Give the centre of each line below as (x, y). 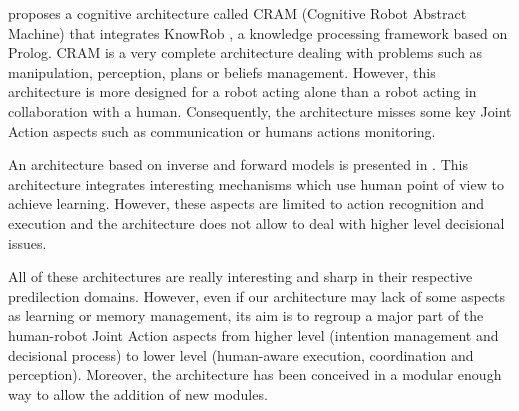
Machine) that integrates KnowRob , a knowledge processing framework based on (258, 32)
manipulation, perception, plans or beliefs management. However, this (222, 71)
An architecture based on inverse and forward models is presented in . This (238, 164)
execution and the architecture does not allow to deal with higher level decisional (256, 222)
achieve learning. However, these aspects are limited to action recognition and (246, 203)
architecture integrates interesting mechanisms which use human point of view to (256, 183)
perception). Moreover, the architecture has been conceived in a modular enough (255, 374)
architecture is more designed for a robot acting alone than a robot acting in (242, 91)
